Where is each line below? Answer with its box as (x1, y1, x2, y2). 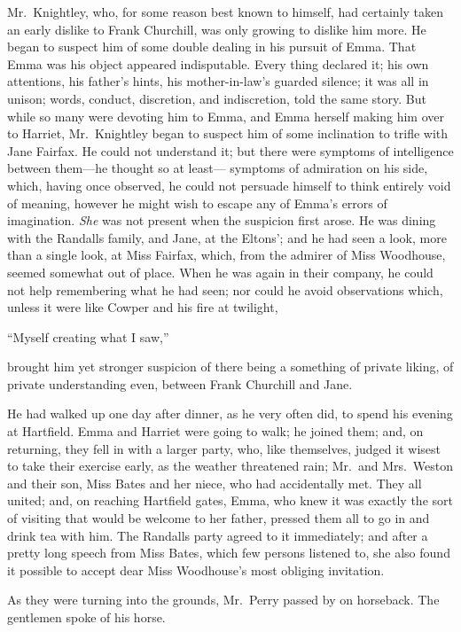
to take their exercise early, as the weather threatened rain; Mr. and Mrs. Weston (7, 456, 454, 475)
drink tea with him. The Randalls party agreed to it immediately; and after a (7, 526, 428, 544)
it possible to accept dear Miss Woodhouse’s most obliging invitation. (7, 560, 385, 579)
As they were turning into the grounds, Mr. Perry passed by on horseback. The (7, 590, 440, 609)
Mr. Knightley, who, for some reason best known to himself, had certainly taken (7, 3, 444, 20)
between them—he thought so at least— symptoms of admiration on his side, (7, 159, 428, 177)
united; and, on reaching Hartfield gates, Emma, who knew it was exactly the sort (7, 491, 453, 510)
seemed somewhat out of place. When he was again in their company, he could (7, 262, 434, 281)
